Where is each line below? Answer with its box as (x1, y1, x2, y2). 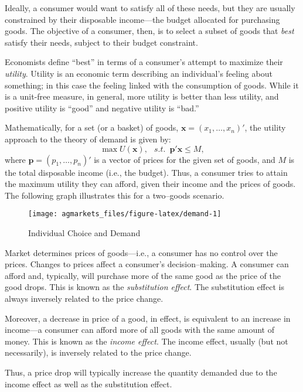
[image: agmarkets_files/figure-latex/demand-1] (28, 210, 222, 219)
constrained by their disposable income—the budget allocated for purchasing (5, 13, 280, 25)
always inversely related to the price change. (5, 292, 164, 304)
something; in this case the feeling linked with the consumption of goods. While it (5, 79, 299, 91)
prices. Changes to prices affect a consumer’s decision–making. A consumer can (5, 258, 289, 270)
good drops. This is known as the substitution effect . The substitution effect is (5, 281, 284, 293)
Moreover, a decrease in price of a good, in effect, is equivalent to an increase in (5, 312, 291, 324)
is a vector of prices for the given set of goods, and (94, 153, 275, 165)
